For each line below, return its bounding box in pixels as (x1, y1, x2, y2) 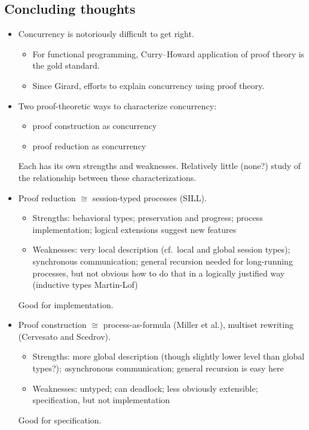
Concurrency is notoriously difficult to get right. (18, 27, 194, 40)
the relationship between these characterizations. (18, 171, 197, 183)
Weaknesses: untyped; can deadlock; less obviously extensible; (32, 382, 258, 394)
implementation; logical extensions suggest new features (32, 223, 237, 235)
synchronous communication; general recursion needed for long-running (32, 254, 293, 267)
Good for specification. (18, 413, 102, 426)
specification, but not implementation (32, 394, 170, 406)
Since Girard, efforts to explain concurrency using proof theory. (32, 79, 265, 91)
